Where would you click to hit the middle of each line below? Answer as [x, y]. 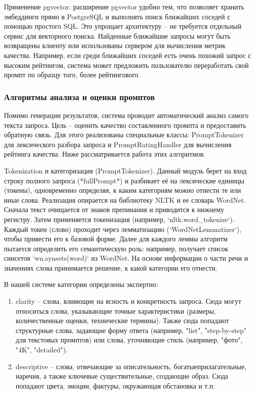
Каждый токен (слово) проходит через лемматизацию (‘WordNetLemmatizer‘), [123, 229]
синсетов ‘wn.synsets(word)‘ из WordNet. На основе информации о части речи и [126, 258]
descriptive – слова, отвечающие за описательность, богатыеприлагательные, [131, 366]
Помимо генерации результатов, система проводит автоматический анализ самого [126, 115]
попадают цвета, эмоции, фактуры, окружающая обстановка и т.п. [115, 385]
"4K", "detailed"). [42, 350]
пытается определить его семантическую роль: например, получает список [116, 248]
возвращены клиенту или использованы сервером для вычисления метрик [115, 45]
